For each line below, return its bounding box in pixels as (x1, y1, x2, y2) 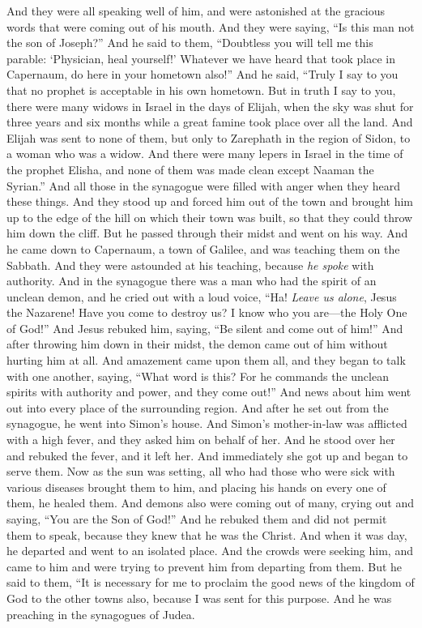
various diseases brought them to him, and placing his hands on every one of (6, 478, 386, 495)
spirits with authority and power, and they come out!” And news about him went (6, 383, 411, 400)
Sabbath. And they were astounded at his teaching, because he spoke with (6, 256, 374, 273)
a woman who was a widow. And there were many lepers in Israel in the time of (6, 145, 403, 162)
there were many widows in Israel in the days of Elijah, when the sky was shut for (6, 97, 414, 114)
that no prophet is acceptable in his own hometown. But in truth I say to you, (6, 81, 396, 98)
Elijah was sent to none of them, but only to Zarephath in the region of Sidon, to (6, 129, 411, 146)
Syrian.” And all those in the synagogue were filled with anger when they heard (6, 177, 401, 194)
